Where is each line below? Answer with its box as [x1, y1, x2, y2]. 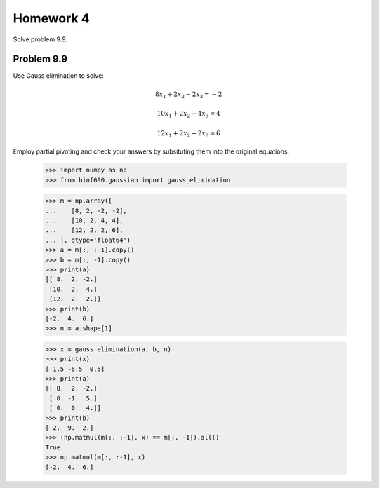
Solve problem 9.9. [13, 35, 68, 43]
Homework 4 [13, 11, 91, 26]
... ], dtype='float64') [45, 236, 131, 244]
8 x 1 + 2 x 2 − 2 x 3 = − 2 [154, 90, 222, 100]
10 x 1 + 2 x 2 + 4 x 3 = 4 [157, 109, 220, 119]
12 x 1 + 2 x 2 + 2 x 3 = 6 [157, 129, 220, 139]
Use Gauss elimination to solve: [13, 72, 105, 80]
